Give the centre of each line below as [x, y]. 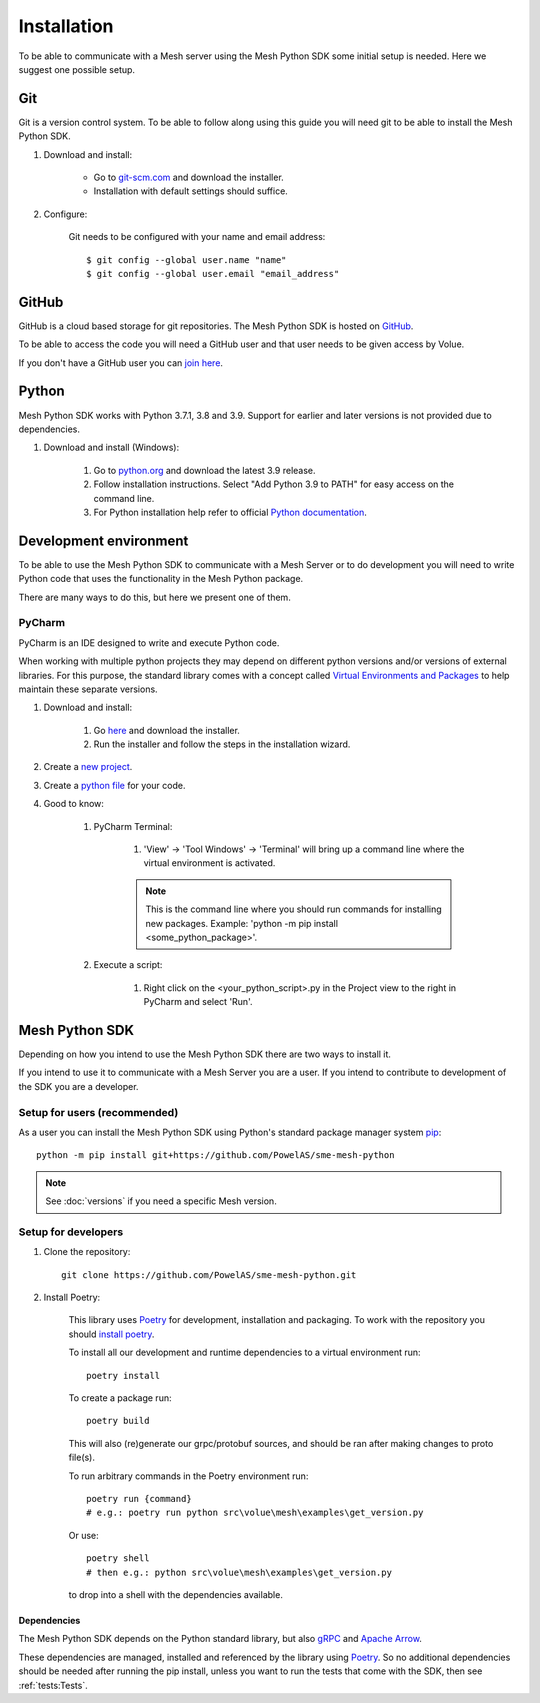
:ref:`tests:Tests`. [53, 1685]
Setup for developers [71, 1232]
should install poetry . [111, 1334]
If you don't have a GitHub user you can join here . [121, 362]
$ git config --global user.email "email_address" [213, 273]
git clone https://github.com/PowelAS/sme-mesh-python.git [209, 1274]
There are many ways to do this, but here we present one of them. [155, 597]
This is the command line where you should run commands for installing [293, 909]
